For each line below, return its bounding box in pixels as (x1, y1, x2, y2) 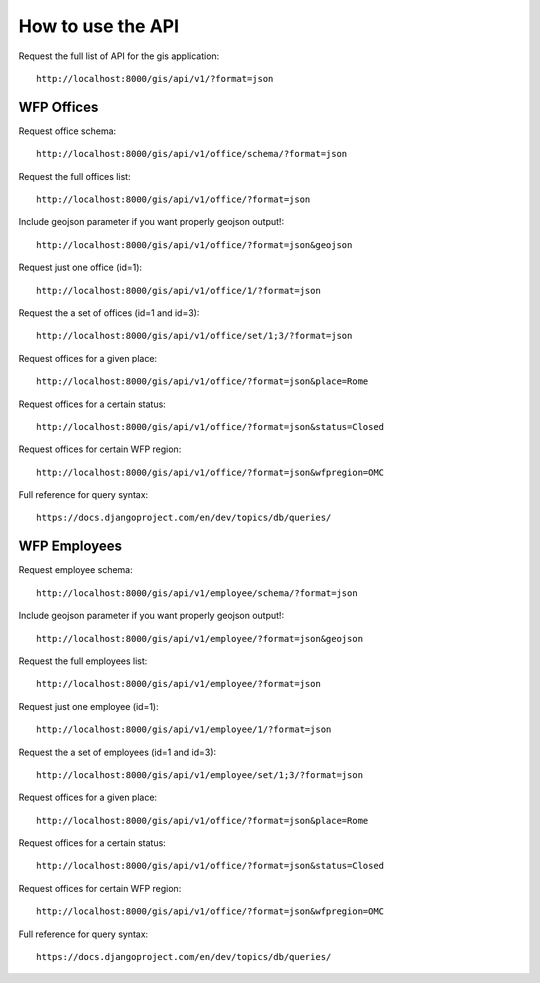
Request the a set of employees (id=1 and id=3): (18, 746, 217, 758)
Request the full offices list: (18, 170, 131, 182)
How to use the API (18, 15, 180, 37)
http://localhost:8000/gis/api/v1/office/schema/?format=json (36, 148, 348, 160)
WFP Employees (18, 538, 123, 555)
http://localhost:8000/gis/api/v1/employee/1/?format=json (36, 724, 332, 735)
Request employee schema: (18, 564, 134, 576)
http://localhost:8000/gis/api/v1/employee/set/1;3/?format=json (36, 769, 364, 780)
